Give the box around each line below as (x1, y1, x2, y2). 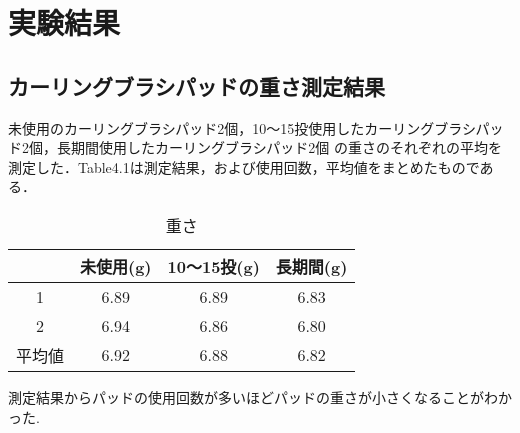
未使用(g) (80, 254, 152, 278)
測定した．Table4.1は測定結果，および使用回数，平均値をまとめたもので (8, 156, 480, 177)
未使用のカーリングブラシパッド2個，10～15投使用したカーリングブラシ (8, 117, 476, 138)
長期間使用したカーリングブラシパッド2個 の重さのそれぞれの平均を (56, 137, 502, 158)
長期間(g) (275, 254, 348, 278)
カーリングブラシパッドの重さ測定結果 (8, 70, 385, 101)
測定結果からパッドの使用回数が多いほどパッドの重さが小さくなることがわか (8, 386, 512, 407)
